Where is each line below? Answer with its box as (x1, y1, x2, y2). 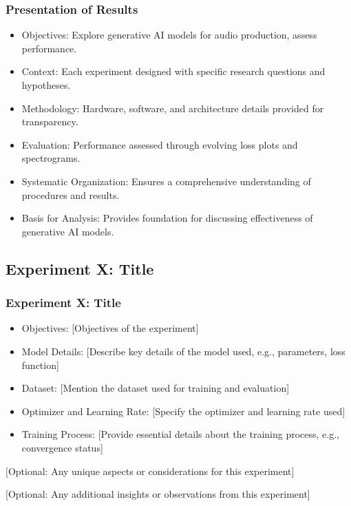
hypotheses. (21, 78, 71, 92)
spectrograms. (21, 151, 81, 165)
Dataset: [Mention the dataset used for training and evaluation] (21, 381, 290, 395)
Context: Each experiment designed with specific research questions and (21, 64, 326, 78)
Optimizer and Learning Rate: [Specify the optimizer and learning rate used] (21, 403, 345, 418)
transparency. (21, 114, 78, 129)
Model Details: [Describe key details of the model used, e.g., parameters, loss (21, 344, 345, 358)
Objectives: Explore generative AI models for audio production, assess (21, 28, 317, 42)
